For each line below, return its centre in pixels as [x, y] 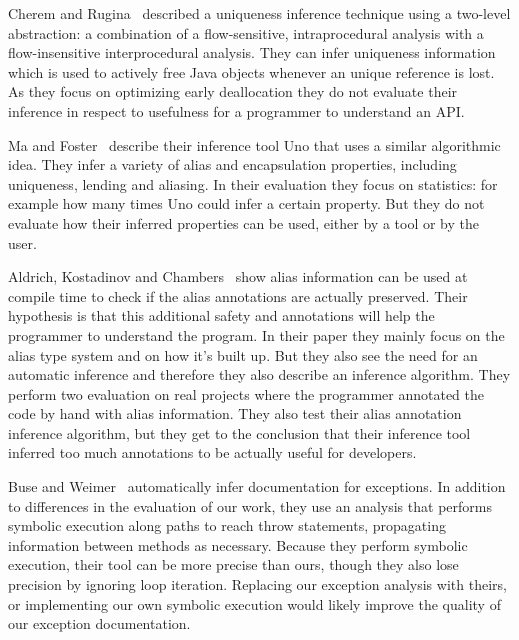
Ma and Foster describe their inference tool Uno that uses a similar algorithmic [254, 144]
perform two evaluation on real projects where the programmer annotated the [246, 393]
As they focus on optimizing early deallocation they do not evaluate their [233, 91]
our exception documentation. [99, 623]
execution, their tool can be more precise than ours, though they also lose [233, 564]
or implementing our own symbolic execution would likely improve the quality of [254, 603]
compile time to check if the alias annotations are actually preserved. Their [238, 295]
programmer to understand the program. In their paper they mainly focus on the [256, 334]
